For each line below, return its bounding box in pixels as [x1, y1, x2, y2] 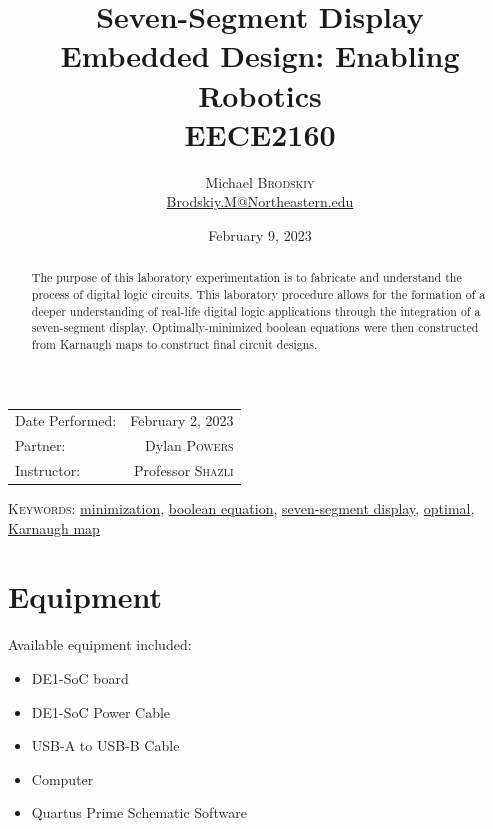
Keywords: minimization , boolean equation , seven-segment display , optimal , [8, 498, 475, 519]
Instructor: [15, 459, 81, 480]
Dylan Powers [145, 435, 234, 456]
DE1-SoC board [31, 667, 129, 688]
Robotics [198, 74, 322, 115]
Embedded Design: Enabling [60, 35, 460, 76]
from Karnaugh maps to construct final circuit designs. [31, 335, 318, 352]
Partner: [15, 435, 66, 456]
